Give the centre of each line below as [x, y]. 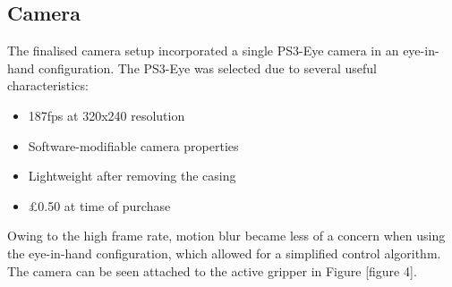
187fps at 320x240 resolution [107, 115]
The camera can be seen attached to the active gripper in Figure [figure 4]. [212, 270]
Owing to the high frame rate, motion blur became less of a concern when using [226, 236]
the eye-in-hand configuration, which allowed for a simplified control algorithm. [224, 253]
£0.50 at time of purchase [99, 205]
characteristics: [48, 85]
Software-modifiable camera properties [133, 145]
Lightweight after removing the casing [132, 176]
